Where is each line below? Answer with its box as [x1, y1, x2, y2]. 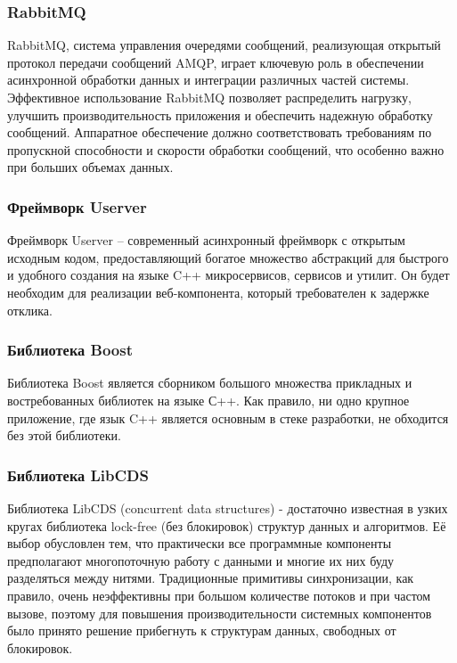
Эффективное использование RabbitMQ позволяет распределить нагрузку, [7, 88, 412, 106]
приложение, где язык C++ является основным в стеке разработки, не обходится [7, 408, 449, 427]
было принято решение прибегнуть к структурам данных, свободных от [7, 621, 396, 640]
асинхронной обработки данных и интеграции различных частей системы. [7, 70, 410, 89]
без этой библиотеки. [7, 426, 121, 445]
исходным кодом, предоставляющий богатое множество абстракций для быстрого [7, 248, 449, 266]
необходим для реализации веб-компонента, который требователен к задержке [7, 282, 429, 301]
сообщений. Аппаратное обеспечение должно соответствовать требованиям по [7, 123, 432, 142]
